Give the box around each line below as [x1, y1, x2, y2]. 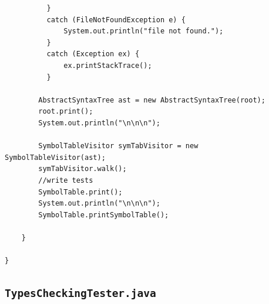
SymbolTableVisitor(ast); [5, 153, 106, 162]
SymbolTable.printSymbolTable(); [38, 210, 169, 219]
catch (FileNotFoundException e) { [46, 15, 186, 24]
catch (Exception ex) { [46, 50, 140, 59]
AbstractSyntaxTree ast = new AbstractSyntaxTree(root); [38, 95, 265, 104]
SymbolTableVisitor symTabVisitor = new [38, 142, 199, 151]
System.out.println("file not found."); [63, 27, 224, 36]
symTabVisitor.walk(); [38, 165, 127, 173]
